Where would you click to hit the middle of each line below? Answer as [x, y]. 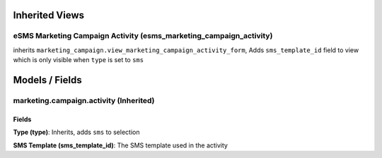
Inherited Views [49, 15]
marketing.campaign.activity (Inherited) [84, 100]
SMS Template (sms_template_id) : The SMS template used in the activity [120, 145]
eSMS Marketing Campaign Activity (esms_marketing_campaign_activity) [143, 36]
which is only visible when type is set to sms [79, 60]
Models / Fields [47, 80]
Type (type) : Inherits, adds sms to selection [76, 132]
